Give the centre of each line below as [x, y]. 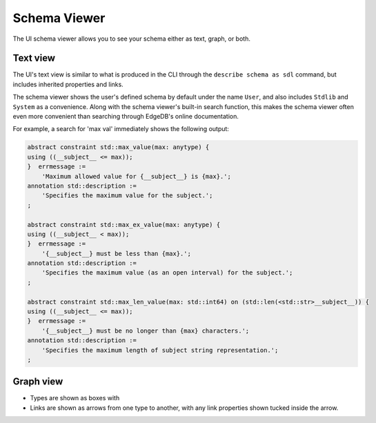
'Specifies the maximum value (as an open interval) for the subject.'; [167, 273]
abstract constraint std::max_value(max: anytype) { [118, 147]
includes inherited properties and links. [68, 84]
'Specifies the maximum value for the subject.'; [127, 196]
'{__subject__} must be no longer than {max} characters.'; [146, 331]
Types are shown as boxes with [75, 398]
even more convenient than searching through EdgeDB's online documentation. [126, 117]
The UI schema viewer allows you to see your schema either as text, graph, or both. [132, 39]
